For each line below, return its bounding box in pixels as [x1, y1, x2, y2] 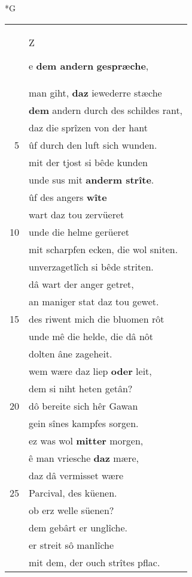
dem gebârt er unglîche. [29, 520, 127, 534]
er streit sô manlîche [29, 537, 114, 552]
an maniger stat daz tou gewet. [29, 294, 159, 308]
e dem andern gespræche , [29, 58, 149, 73]
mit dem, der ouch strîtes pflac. [29, 555, 160, 569]
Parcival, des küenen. [29, 485, 117, 500]
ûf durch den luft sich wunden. [29, 137, 157, 152]
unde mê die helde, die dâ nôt [29, 329, 154, 343]
